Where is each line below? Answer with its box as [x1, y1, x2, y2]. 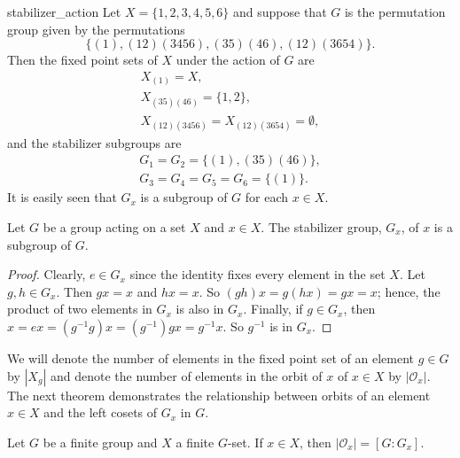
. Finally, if [243, 299, 303, 318]
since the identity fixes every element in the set [129, 265, 386, 283]
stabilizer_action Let [7, 3, 121, 20]
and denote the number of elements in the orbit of [50, 366, 323, 384]
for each [245, 188, 289, 206]
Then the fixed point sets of [7, 50, 158, 69]
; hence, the [377, 282, 441, 300]
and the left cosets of [43, 403, 158, 422]
